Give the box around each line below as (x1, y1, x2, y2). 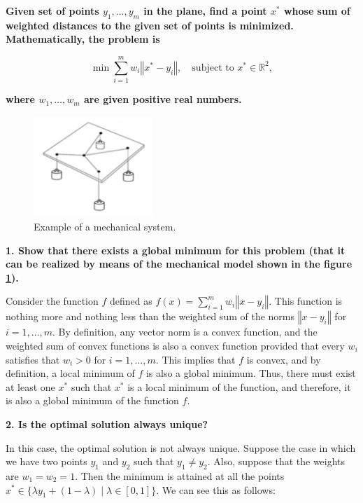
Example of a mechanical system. (34, 219, 176, 234)
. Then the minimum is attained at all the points (75, 468, 285, 483)
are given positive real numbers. (84, 92, 242, 106)
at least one (6, 379, 55, 394)
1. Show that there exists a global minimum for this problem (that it (6, 242, 346, 257)
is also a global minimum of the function (6, 393, 179, 408)
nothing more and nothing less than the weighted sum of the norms (6, 309, 294, 324)
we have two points (6, 454, 87, 469)
